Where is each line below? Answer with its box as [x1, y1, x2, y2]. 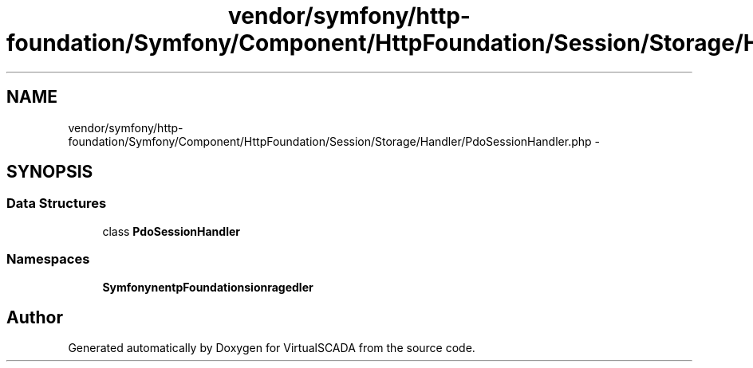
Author [6, 307, 63, 327]
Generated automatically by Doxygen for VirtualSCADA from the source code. [68, 341, 475, 355]
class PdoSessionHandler [102, 224, 240, 238]
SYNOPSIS [6, 162, 93, 182]
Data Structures [6, 195, 107, 212]
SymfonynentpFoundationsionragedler [102, 280, 313, 294]
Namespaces [6, 251, 90, 268]
